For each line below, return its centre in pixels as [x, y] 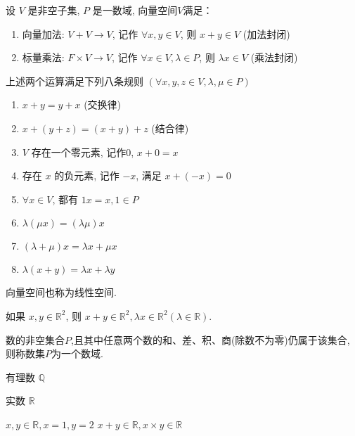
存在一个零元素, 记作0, [83, 152]
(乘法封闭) [274, 57]
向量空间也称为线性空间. [61, 292]
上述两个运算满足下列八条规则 [75, 81]
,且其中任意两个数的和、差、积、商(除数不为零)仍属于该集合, [211, 339]
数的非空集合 [35, 339]
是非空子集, [54, 10]
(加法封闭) [266, 33]
